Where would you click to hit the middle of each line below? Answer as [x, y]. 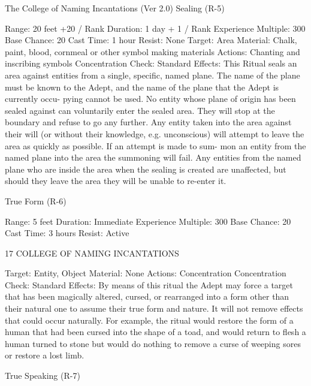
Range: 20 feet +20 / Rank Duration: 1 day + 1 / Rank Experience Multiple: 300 [155, 28]
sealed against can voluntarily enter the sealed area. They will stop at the [140, 110]
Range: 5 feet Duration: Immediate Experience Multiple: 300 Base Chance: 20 [148, 221]
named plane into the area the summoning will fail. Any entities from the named [153, 157]
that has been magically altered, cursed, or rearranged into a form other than [147, 296]
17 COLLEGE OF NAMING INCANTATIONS [92, 253]
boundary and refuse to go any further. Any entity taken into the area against [148, 122]
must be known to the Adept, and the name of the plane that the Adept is [142, 87]
